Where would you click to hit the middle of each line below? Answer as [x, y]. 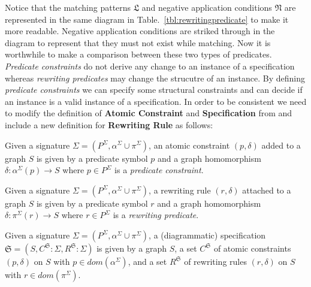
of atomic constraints [252, 248]
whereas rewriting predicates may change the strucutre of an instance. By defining [155, 78]
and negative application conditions [207, 7]
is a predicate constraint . [159, 170]
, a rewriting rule [180, 190]
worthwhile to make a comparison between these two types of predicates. [138, 54]
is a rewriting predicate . [156, 215]
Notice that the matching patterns [68, 7]
